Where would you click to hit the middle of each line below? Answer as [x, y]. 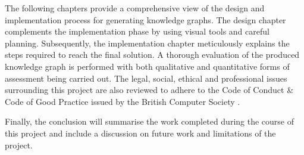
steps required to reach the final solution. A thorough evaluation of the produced [152, 55]
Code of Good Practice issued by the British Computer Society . [123, 101]
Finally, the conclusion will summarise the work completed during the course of [149, 121]
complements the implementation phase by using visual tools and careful [137, 31]
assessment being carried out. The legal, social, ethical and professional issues [146, 78]
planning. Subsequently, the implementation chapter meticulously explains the [147, 43]
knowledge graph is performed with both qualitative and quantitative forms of [147, 66]
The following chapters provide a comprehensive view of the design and [135, 8]
